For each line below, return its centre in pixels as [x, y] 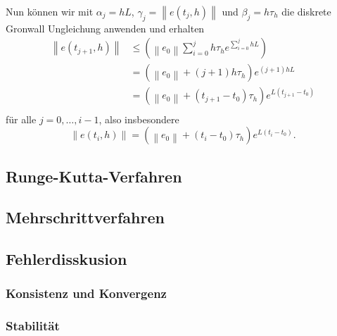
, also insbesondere [139, 119]
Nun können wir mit [50, 11]
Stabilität [33, 326]
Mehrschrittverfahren [85, 217]
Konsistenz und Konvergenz [86, 293]
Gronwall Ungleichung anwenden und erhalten [105, 28]
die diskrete [306, 11]
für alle [21, 119]
